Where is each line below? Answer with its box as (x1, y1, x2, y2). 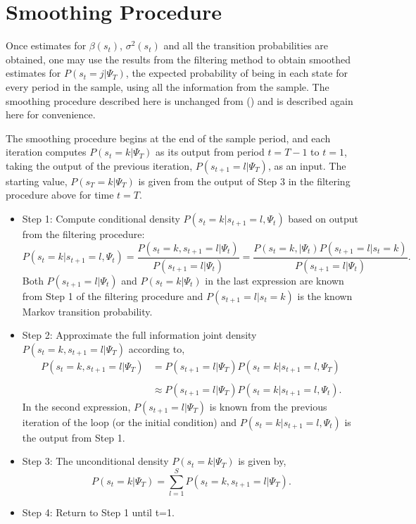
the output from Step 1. (22, 430, 125, 444)
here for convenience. (6, 107, 96, 122)
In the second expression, (22, 399, 131, 413)
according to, (128, 341, 185, 356)
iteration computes (6, 144, 87, 159)
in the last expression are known (205, 273, 344, 287)
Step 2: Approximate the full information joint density (22, 327, 257, 342)
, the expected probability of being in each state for (125, 65, 348, 80)
